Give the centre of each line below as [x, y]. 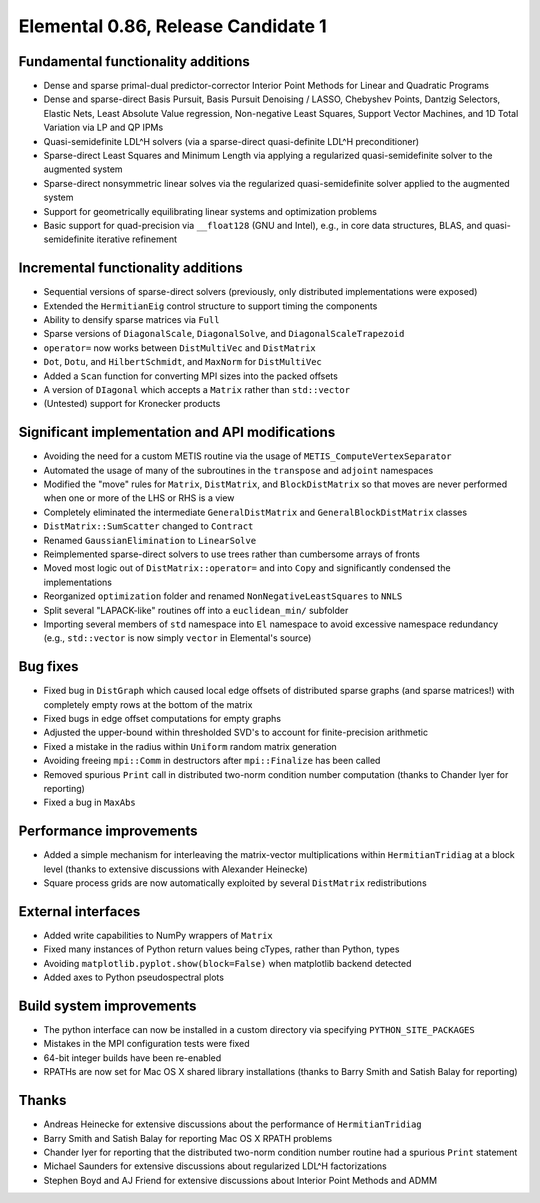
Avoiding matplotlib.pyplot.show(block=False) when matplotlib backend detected [227, 963]
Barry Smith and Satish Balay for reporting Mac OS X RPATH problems [188, 1138]
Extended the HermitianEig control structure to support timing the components [210, 306]
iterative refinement [136, 239]
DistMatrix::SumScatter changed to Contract [148, 526]
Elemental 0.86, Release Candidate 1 [172, 26]
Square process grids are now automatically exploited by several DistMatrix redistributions [235, 883]
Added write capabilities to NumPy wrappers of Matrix [158, 935]
